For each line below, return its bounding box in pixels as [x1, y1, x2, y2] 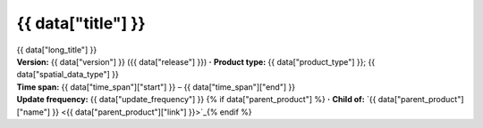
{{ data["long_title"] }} [16, 44, 97, 55]
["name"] [16, 107, 51, 117]
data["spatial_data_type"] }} [16, 69, 120, 80]
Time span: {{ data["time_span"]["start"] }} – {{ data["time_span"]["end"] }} [16, 81, 295, 92]
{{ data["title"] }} [16, 13, 147, 33]
